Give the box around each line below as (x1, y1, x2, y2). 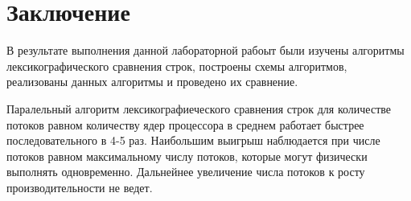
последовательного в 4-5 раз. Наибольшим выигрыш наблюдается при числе (6, 132, 380, 149)
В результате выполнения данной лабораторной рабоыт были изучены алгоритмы (6, 42, 405, 59)
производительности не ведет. (6, 178, 153, 195)
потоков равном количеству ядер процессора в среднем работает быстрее (6, 116, 364, 133)
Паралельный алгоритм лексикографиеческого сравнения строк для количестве (6, 100, 392, 117)
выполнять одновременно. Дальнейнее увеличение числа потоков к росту (6, 163, 365, 180)
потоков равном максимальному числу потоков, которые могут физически (6, 147, 368, 164)
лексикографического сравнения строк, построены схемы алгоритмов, (6, 57, 347, 74)
